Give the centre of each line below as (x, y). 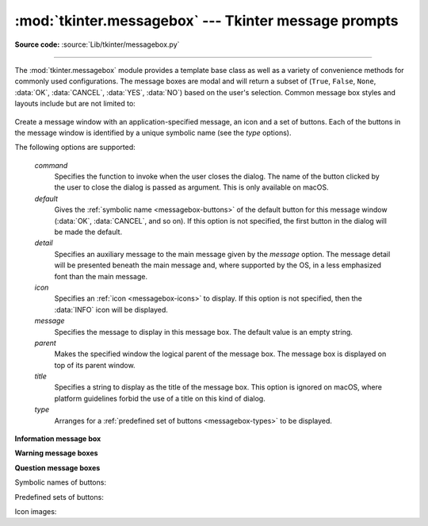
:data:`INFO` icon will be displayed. (111, 309)
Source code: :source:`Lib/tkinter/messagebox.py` (97, 44)
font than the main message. (101, 276)
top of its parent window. (95, 365)
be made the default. (88, 232)
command (51, 165)
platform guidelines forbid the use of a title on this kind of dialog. (160, 398)
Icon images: (36, 511)
